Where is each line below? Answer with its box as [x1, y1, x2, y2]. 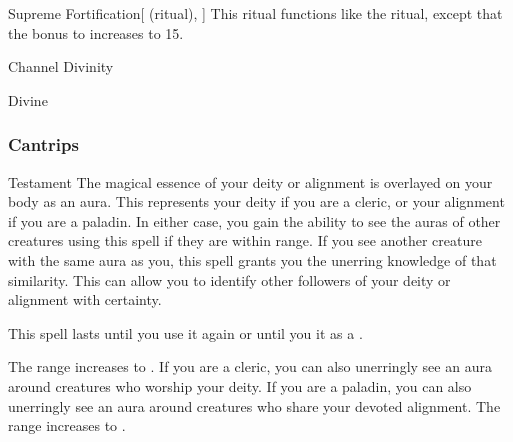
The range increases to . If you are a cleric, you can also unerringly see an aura [8, 356, 492, 377]
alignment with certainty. [8, 289, 162, 310]
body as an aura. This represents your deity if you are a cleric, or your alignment [8, 191, 505, 212]
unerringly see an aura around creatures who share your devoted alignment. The [8, 395, 501, 416]
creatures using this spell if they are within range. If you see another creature [8, 230, 482, 251]
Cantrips [8, 132, 79, 157]
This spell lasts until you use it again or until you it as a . [8, 322, 363, 343]
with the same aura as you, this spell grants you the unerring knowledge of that [8, 249, 497, 270]
